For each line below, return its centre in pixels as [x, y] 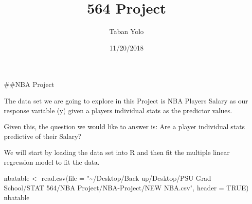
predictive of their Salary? [43, 136]
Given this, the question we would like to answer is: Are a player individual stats [124, 127]
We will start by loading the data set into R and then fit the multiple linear [117, 152]
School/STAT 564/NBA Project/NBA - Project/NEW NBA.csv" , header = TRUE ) [126, 188]
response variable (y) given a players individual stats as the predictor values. [118, 110]
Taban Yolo [126, 31]
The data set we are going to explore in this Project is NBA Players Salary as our [126, 100]
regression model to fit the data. [52, 161]
